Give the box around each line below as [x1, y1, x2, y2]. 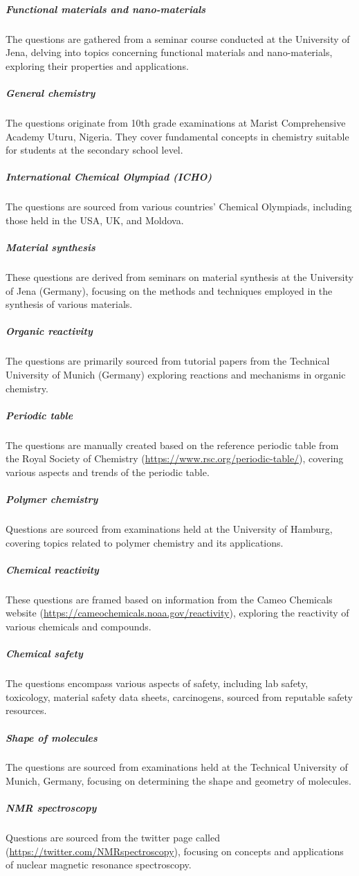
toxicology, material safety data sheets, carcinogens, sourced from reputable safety [6, 689, 353, 704]
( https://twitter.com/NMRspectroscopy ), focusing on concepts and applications [6, 843, 344, 858]
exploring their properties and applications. [6, 58, 189, 73]
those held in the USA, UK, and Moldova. [6, 212, 184, 227]
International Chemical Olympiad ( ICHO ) [6, 170, 212, 184]
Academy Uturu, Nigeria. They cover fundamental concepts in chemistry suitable [6, 129, 349, 143]
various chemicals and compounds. [6, 619, 151, 633]
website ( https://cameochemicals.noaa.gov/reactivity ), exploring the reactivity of [6, 605, 349, 620]
